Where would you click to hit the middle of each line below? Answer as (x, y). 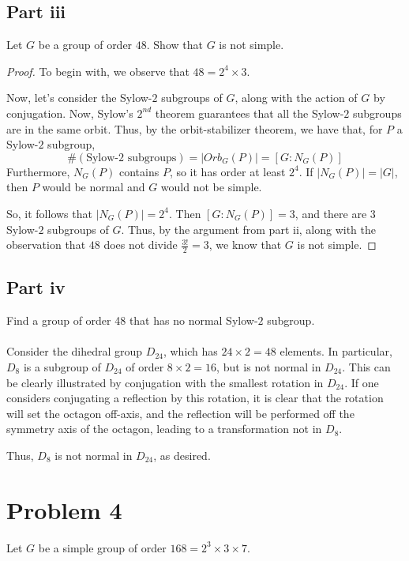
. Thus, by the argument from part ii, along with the (249, 229)
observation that (46, 245)
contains (139, 171)
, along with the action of (296, 98)
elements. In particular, (336, 351)
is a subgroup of (62, 366)
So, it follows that (49, 213)
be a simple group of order (102, 547)
